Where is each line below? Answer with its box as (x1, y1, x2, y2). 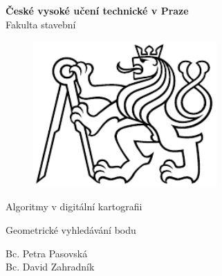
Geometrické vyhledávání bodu (6, 223, 136, 237)
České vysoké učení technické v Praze (6, 3, 189, 17)
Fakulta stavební (6, 17, 76, 31)
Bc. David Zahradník (6, 259, 95, 274)
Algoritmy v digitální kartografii (6, 199, 142, 214)
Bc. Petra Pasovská (6, 246, 88, 260)
